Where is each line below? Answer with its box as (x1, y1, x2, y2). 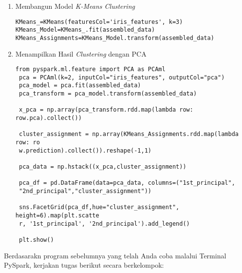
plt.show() (19, 236, 54, 243)
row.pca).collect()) (15, 115, 82, 122)
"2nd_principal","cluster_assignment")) (19, 188, 152, 195)
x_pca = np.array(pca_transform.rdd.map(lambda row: (19, 106, 193, 114)
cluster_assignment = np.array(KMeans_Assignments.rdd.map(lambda (19, 131, 239, 138)
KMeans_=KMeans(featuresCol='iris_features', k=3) (15, 18, 183, 25)
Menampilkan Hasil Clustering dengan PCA (15, 48, 147, 58)
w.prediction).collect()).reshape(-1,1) (19, 147, 152, 154)
